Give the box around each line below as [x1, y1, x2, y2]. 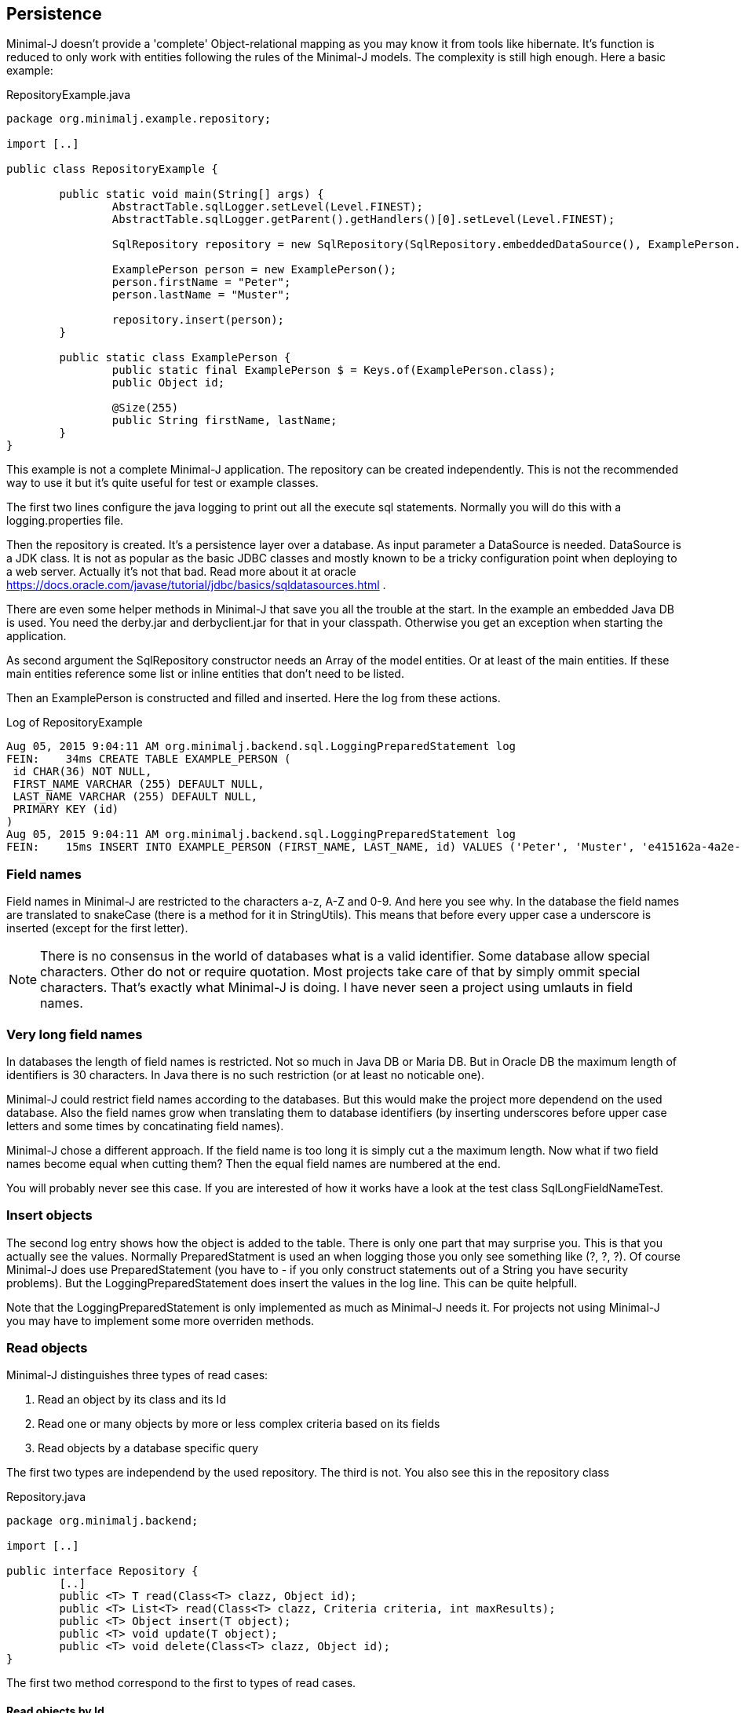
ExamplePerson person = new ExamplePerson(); [111, 263, 397, 276]
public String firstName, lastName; [111, 414, 338, 427]
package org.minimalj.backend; [6, 1514, 199, 1528]
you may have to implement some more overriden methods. [6, 1313, 315, 1327]
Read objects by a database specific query [38, 1441, 259, 1455]
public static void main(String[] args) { [59, 188, 324, 201]
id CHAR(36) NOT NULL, [13, 765, 152, 778]
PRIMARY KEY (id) [13, 803, 119, 816]
